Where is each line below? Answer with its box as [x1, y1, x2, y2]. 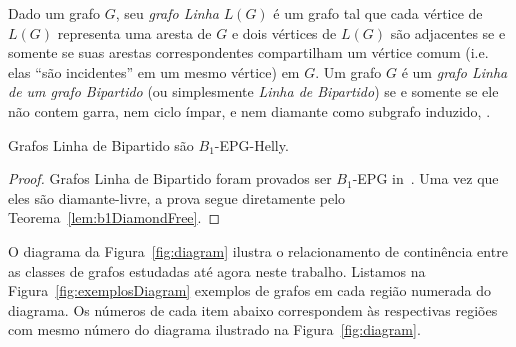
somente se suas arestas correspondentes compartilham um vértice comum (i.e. [8, 42, 489, 63]
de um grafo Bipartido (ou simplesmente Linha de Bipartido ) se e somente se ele [8, 81, 499, 102]
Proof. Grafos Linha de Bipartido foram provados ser [8, 168, 332, 189]
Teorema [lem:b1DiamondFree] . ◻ [8, 207, 220, 228]
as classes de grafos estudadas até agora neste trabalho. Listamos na [8, 260, 426, 281]
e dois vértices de [231, 22, 337, 43]
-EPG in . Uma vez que [352, 168, 499, 189]
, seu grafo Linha [115, 3, 219, 23]
